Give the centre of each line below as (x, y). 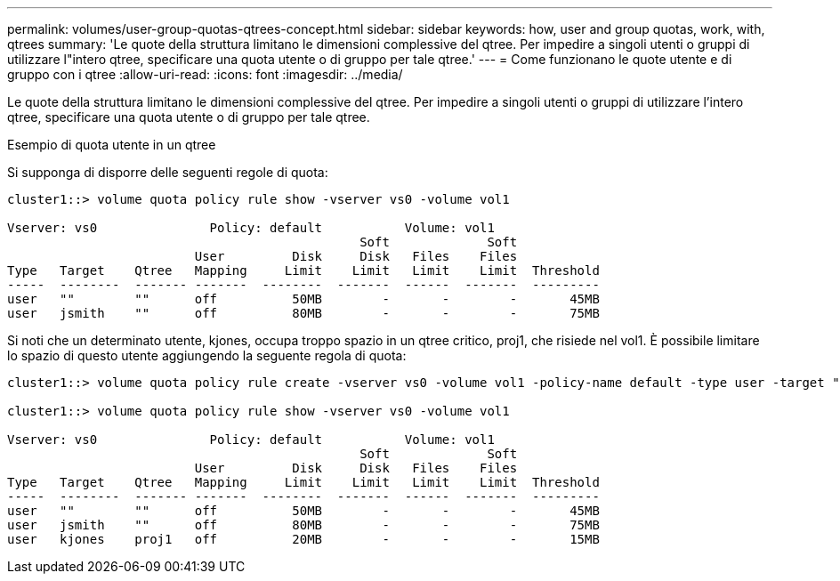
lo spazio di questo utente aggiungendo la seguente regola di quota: (207, 355)
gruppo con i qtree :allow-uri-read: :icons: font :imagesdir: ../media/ (205, 74)
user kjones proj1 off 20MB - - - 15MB (303, 539)
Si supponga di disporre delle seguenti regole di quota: (168, 172)
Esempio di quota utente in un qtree (112, 145)
